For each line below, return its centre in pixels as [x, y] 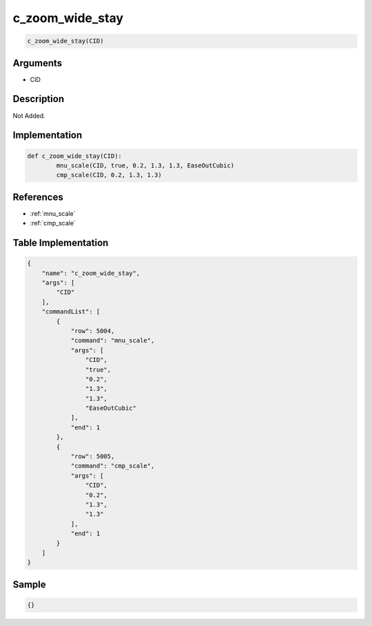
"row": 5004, [93, 331]
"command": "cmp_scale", [113, 466]
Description [39, 99]
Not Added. [29, 115]
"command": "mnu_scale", [113, 341]
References [38, 197]
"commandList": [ [71, 312]
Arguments [38, 63]
